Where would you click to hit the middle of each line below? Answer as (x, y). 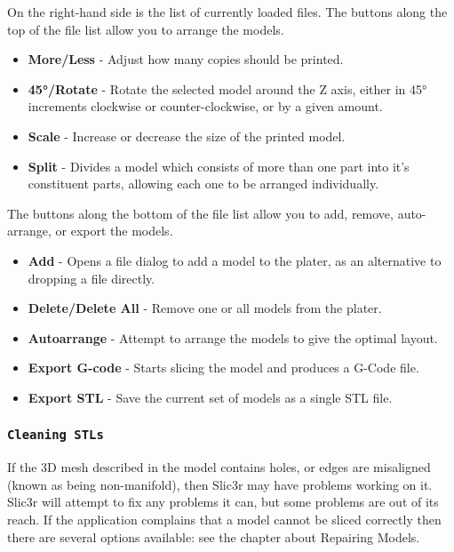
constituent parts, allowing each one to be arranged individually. (203, 184)
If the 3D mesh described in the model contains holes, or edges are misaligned (219, 467)
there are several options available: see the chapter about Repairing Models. (214, 536)
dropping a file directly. (92, 278)
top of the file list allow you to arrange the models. (146, 29)
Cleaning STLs (56, 435)
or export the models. (114, 231)
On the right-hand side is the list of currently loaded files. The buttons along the (227, 12)
